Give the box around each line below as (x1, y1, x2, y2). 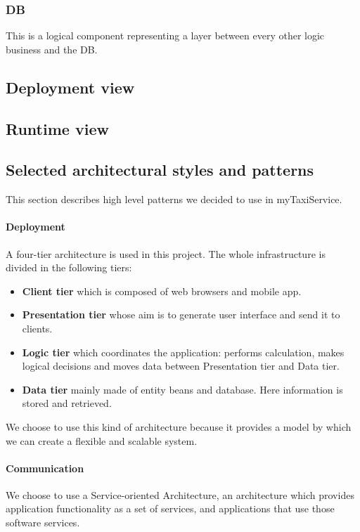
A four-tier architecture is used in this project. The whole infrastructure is (6, 246, 326, 261)
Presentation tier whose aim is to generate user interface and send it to (22, 307, 340, 322)
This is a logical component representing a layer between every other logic (6, 28, 325, 43)
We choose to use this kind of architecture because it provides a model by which (6, 419, 352, 434)
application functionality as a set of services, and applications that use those (6, 501, 335, 516)
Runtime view (6, 117, 109, 139)
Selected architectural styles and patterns (6, 159, 314, 181)
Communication (6, 460, 84, 475)
